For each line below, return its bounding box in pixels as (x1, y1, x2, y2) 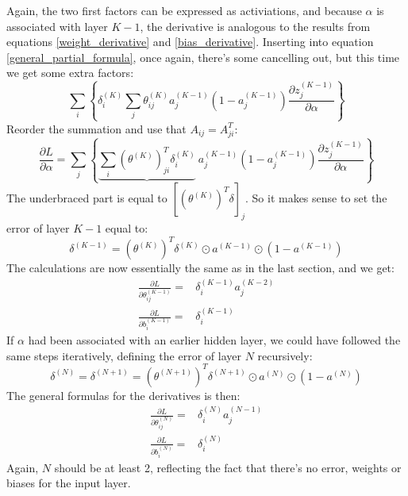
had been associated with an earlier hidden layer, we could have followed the (28, 332, 401, 348)
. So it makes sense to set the (244, 190, 387, 206)
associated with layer (6, 17, 108, 34)
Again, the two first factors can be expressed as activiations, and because (6, 2, 362, 18)
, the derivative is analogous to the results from (140, 17, 371, 34)
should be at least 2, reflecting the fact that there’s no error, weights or (54, 459, 402, 475)
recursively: (257, 347, 313, 363)
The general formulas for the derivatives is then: (6, 386, 241, 403)
